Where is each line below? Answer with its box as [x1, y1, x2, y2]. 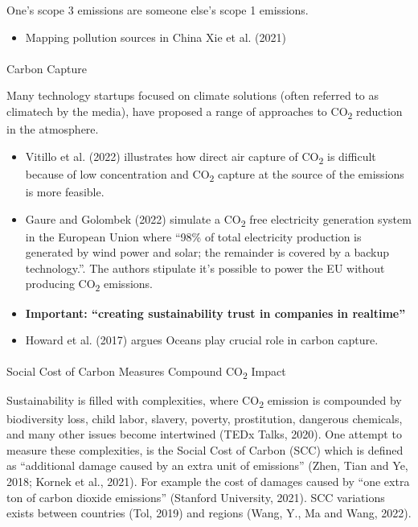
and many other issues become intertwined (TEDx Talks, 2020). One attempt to [6, 426, 402, 443]
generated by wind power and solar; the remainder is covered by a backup [25, 244, 390, 261]
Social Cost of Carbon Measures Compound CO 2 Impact [6, 363, 286, 382]
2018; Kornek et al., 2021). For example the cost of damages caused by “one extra [6, 472, 410, 489]
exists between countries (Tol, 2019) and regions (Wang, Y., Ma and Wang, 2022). [6, 504, 412, 521]
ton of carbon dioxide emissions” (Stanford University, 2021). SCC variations [6, 488, 385, 505]
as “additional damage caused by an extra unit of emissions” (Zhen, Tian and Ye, [6, 457, 408, 474]
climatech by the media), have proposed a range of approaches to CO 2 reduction [6, 102, 403, 121]
